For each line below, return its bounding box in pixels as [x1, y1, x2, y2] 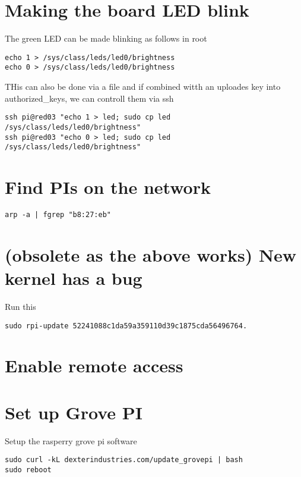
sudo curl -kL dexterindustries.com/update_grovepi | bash [5, 456, 243, 465]
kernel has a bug [5, 266, 142, 290]
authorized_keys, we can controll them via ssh [5, 92, 174, 104]
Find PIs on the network [5, 175, 211, 199]
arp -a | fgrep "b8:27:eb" [5, 210, 111, 219]
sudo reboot [5, 465, 52, 474]
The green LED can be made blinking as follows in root [5, 32, 207, 45]
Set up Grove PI [5, 400, 142, 424]
